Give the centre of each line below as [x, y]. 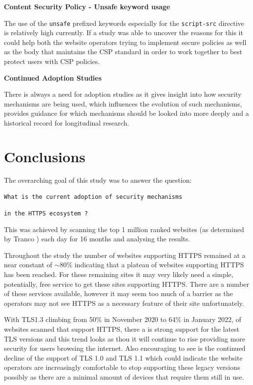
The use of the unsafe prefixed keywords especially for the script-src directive [124, 23]
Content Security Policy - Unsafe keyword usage [87, 6]
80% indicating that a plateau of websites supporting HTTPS [152, 265]
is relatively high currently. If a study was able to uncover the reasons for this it [124, 32]
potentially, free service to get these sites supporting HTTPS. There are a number [127, 284]
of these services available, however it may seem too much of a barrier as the [118, 293]
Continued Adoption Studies [53, 77]
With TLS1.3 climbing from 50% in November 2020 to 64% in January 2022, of [123, 319]
